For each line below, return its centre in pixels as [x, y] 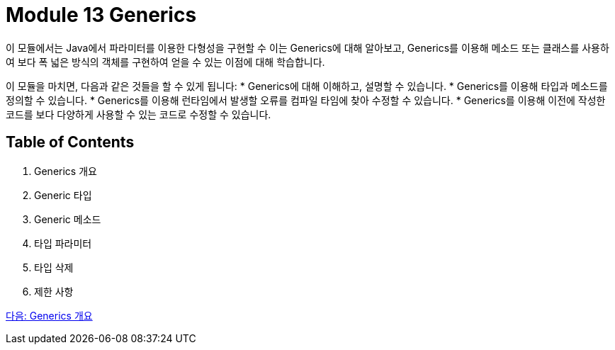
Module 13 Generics [101, 15]
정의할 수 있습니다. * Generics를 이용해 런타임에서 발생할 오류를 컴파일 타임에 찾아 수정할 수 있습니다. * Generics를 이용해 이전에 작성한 [306, 100]
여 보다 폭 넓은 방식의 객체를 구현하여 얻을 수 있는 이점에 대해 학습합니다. [165, 62]
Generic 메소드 [68, 219]
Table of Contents [70, 142]
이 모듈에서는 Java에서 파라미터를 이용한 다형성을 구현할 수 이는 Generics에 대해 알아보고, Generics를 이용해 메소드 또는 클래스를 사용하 [307, 47]
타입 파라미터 [63, 243]
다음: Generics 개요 [49, 315]
